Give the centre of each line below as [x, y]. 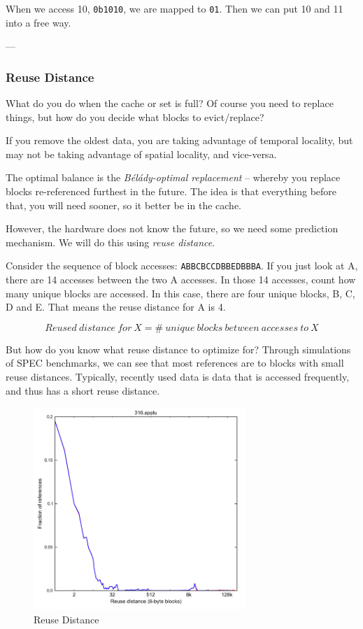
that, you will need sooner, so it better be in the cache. [123, 205]
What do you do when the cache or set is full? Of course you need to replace [170, 103]
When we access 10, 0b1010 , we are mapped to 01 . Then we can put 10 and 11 [175, 8]
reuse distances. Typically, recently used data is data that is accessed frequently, [178, 377]
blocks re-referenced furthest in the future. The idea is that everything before [171, 191]
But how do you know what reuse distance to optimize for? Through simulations [178, 349]
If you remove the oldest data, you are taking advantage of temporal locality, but [179, 140]
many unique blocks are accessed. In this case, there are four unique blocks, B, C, [180, 293]
